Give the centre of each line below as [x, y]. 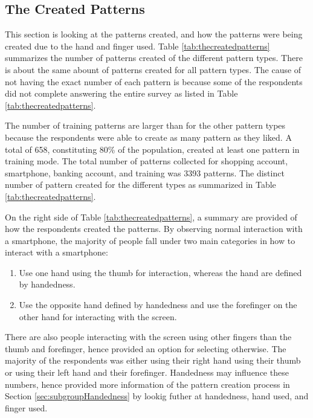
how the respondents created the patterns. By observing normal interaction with [154, 229]
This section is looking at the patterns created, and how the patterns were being [154, 34]
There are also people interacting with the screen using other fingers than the [148, 337]
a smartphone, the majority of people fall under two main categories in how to [150, 240]
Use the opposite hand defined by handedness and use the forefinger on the [158, 305]
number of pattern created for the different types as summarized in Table [140, 185]
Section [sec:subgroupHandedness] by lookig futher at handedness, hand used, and [157, 396]
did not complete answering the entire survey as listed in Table [121, 93]
